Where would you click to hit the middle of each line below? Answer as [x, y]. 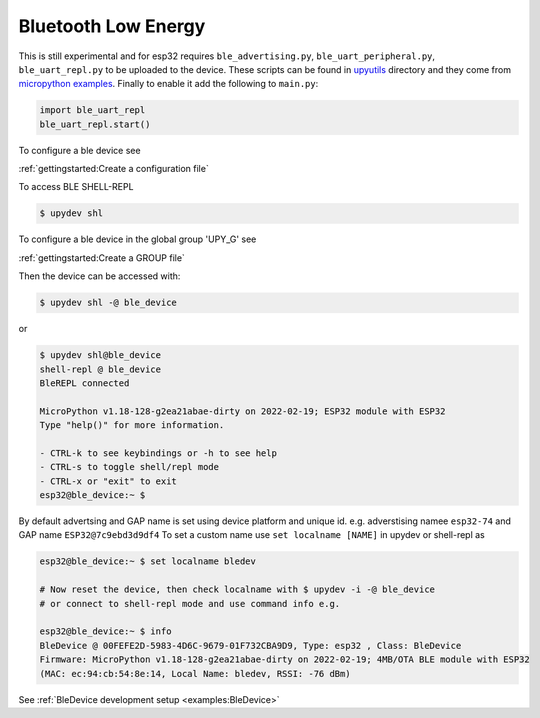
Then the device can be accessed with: [99, 276]
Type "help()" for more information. [132, 425]
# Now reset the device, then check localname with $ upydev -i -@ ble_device [237, 589]
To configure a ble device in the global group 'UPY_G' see [137, 239]
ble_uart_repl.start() [95, 124]
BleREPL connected [84, 383]
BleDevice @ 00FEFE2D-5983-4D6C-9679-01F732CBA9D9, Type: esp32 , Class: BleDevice [250, 645]
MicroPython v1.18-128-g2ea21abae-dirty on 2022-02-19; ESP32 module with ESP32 [242, 411]
